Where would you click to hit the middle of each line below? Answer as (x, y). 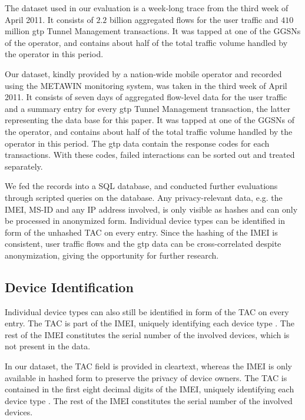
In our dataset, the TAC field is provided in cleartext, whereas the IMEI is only (148, 366)
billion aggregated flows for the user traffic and (194, 19)
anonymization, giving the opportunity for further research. (112, 255)
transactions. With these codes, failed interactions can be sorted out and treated (150, 155)
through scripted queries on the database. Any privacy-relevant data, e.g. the (144, 197)
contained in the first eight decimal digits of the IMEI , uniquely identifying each (150, 389)
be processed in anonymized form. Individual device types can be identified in (145, 221)
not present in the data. (48, 346)
